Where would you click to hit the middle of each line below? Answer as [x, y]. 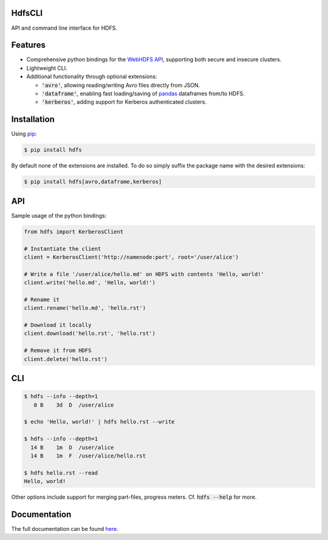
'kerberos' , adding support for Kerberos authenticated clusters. [124, 102]
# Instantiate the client [63, 248]
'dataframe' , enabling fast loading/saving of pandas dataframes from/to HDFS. [143, 93]
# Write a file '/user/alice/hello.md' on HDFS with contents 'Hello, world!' [144, 274]
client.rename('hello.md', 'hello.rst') [85, 308]
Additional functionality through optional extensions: [92, 76]
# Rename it [42, 299]
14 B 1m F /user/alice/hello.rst [88, 456]
